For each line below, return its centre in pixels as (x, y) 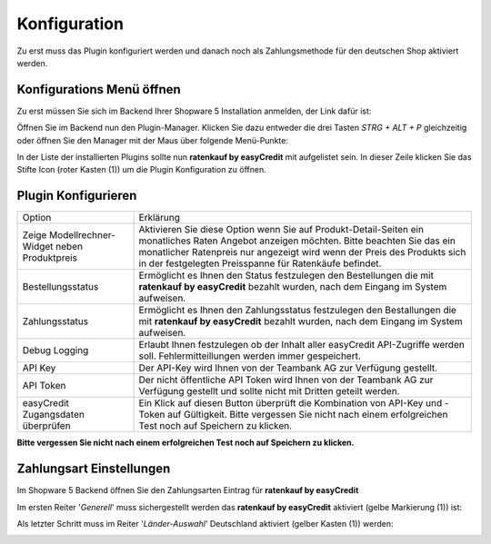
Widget (38, 247)
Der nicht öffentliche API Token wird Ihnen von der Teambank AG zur (286, 380)
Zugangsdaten (54, 415)
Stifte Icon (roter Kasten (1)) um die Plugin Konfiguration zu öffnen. (142, 170)
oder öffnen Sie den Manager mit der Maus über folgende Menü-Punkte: (152, 140)
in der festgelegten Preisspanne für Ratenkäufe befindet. (260, 263)
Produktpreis (50, 258)
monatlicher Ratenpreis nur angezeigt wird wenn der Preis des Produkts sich (302, 252)
